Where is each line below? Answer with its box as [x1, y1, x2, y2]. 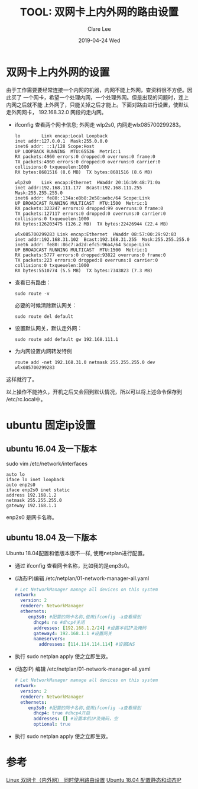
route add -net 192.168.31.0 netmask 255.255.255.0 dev [14, 359, 155, 365]
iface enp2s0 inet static [6, 487, 70, 493]
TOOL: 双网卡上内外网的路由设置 [20, 5, 179, 19]
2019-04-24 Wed [78, 37, 121, 44]
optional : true [33, 722, 71, 727]
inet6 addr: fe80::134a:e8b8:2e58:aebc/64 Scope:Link [14, 195, 150, 201]
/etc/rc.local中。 [6, 395, 46, 402]
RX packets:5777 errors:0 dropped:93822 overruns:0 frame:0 [14, 252, 166, 258]
